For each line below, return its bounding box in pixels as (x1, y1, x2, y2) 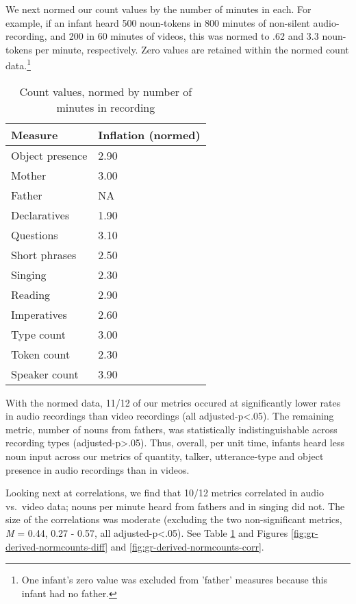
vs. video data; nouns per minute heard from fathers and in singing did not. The (5, 498, 345, 513)
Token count (11, 346, 71, 362)
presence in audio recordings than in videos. (5, 462, 190, 476)
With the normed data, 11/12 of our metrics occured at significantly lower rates (5, 395, 341, 409)
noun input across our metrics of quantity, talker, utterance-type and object (5, 449, 324, 463)
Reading (11, 286, 51, 302)
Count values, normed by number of (19, 83, 192, 99)
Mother (11, 167, 47, 183)
